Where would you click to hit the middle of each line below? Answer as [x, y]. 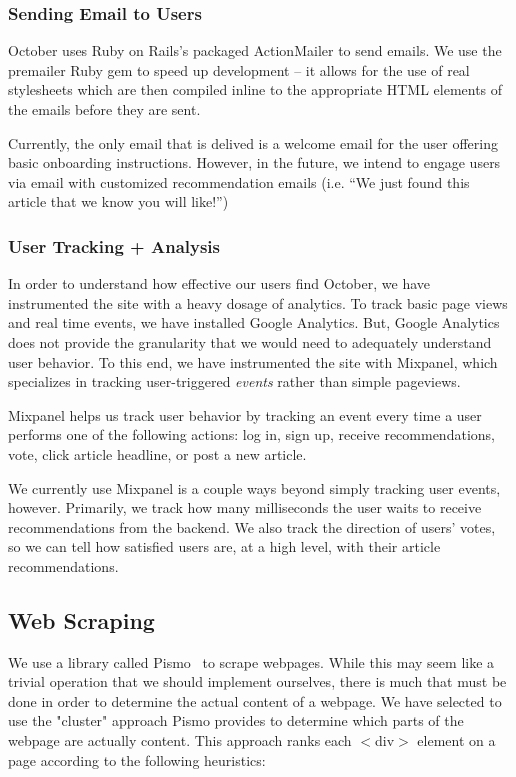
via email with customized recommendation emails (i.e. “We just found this [239, 181]
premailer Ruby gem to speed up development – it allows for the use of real [239, 69]
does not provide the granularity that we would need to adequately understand [250, 341]
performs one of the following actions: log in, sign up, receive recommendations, [251, 434]
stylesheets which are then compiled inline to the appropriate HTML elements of [255, 89]
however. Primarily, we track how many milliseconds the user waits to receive [245, 507]
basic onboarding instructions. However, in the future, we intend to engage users [254, 162]
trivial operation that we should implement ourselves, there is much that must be [257, 681]
